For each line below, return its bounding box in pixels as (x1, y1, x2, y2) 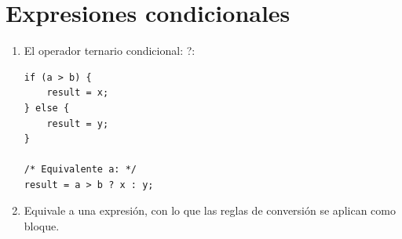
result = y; (46, 118, 109, 129)
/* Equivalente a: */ (24, 164, 137, 176)
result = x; (46, 87, 109, 99)
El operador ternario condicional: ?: (24, 42, 196, 59)
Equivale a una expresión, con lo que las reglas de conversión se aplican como (24, 202, 396, 219)
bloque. (24, 218, 60, 234)
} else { (24, 102, 70, 114)
